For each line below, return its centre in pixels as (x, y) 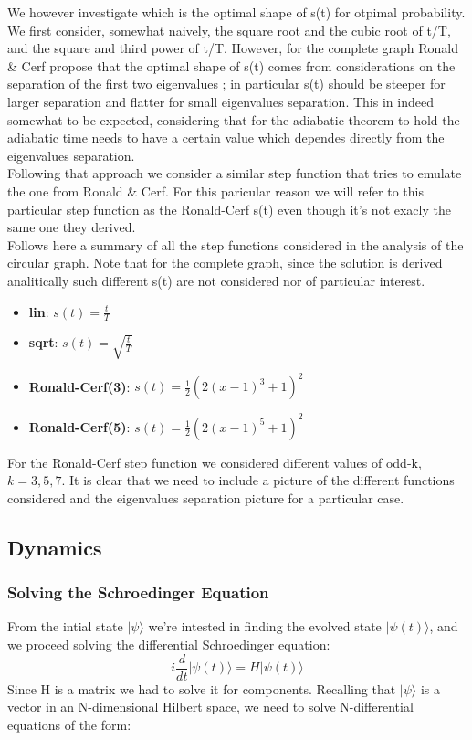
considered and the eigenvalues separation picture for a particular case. (206, 497)
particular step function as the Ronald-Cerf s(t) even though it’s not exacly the (229, 209)
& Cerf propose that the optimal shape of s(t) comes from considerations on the (231, 65)
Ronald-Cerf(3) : (79, 386)
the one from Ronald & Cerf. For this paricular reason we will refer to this (215, 190)
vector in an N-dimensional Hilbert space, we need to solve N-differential (210, 707)
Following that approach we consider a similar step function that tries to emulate (235, 173)
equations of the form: (69, 724)
